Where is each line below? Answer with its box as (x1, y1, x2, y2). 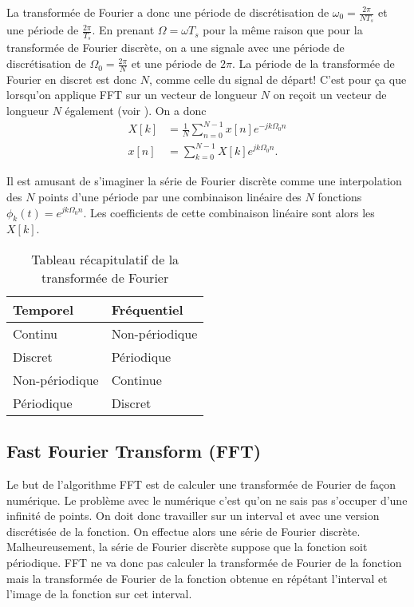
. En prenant (92, 22, 155, 38)
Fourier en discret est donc (6, 70, 137, 87)
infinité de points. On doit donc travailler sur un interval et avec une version (6, 507, 380, 524)
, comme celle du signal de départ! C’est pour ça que (148, 70, 407, 87)
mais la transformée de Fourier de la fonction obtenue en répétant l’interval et (6, 569, 388, 586)
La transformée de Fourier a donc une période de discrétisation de (6, 4, 329, 20)
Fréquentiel (111, 300, 183, 319)
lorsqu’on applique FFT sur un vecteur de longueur (6, 86, 258, 103)
